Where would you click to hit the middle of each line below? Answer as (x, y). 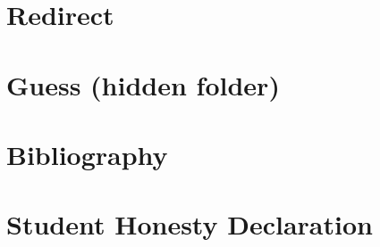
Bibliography (87, 154)
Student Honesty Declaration (190, 224)
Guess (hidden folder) (143, 84)
